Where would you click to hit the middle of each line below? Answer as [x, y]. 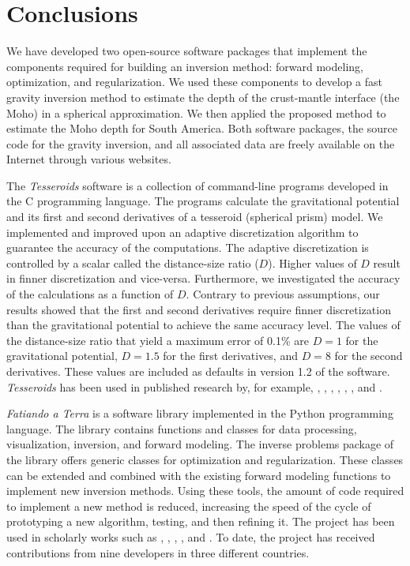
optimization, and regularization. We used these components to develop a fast [194, 82]
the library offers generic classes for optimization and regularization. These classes [205, 459]
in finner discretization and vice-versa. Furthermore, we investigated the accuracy [203, 278]
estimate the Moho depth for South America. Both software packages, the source [202, 128]
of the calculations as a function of [90, 294]
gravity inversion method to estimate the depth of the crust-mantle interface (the [203, 97]
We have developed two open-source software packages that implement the [187, 51]
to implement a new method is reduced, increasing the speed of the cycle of [189, 506]
